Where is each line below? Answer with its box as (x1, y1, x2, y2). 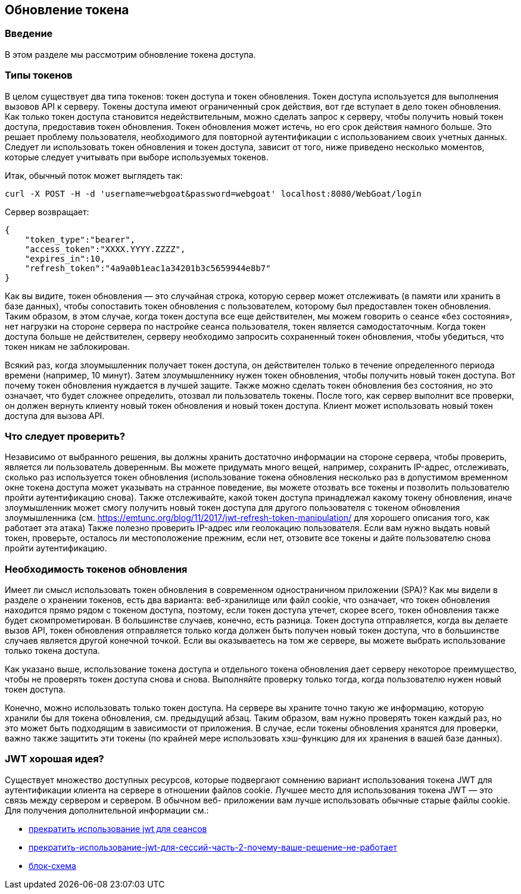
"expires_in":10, (24, 253, 105, 263)
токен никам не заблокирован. (5, 341, 130, 352)
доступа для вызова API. (5, 410, 105, 421)
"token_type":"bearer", (24, 234, 136, 244)
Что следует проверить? (5, 430, 126, 442)
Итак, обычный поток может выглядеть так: (5, 170, 183, 181)
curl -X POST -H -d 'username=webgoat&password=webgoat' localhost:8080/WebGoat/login (5, 188, 422, 198)
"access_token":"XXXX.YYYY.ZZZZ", (24, 244, 186, 254)
